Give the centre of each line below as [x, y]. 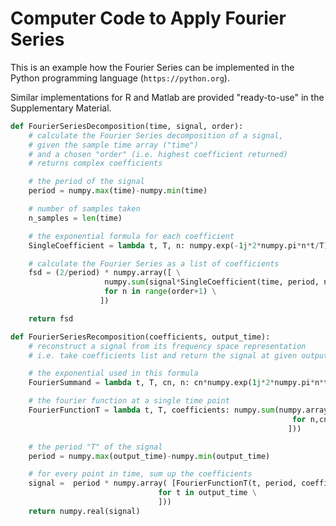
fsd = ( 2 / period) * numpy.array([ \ [105, 273]
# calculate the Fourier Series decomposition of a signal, [156, 135]
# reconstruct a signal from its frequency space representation [167, 346]
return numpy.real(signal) [84, 511]
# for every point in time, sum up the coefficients [140, 474]
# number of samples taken [84, 209]
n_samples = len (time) [75, 218]
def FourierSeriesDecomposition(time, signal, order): [127, 126]
